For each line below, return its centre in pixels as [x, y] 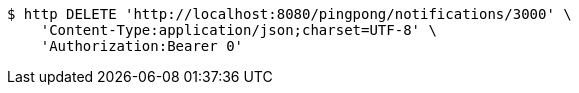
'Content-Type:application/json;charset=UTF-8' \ [238, 30]
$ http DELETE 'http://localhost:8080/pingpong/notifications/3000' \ [289, 14]
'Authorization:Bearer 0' [142, 46]
